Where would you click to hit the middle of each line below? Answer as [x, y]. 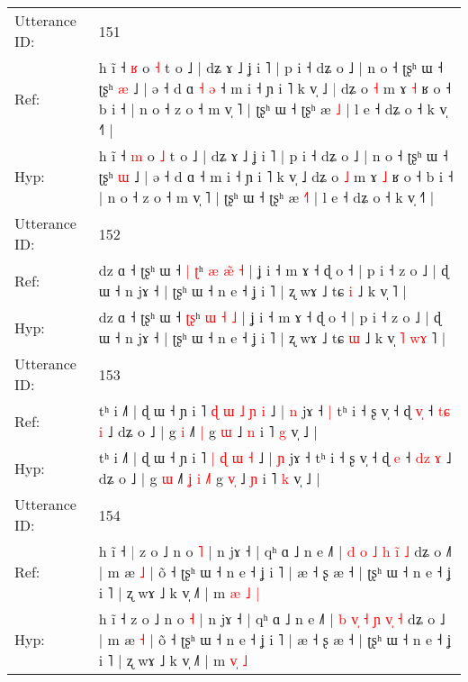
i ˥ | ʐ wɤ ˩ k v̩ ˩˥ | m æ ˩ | [179, 592]
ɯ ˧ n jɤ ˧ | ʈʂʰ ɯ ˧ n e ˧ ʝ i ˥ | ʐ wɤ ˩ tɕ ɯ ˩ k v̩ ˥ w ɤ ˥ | [272, 337]
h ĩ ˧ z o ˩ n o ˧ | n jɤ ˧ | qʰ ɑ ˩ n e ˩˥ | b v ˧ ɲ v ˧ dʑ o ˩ [272, 618]
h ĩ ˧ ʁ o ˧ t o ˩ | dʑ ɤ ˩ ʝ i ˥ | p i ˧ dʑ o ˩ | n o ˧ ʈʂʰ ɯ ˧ [271, 67]
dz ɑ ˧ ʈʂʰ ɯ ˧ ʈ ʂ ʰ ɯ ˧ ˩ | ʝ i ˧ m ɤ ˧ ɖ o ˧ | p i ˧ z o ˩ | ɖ [270, 317]
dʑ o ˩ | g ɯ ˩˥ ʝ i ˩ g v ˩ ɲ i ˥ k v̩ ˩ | [209, 478]
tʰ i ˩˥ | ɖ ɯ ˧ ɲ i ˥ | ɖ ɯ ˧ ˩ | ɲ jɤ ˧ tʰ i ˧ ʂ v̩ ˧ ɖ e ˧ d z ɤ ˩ [275, 457]
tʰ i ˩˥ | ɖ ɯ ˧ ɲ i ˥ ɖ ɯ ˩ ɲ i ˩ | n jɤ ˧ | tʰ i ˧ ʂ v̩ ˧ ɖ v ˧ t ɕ [274, 410]
